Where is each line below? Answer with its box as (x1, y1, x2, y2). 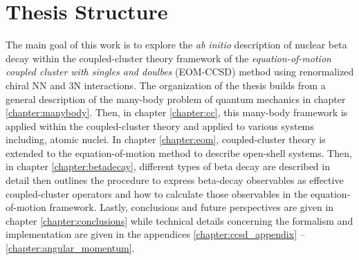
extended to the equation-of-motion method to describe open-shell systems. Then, (6, 145, 352, 160)
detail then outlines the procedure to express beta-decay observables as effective (6, 173, 344, 187)
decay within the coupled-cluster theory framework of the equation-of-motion (6, 50, 331, 65)
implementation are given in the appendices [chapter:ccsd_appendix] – (6, 227, 305, 241)
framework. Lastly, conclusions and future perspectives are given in (49, 200, 334, 214)
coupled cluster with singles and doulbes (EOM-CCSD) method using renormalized (6, 64, 354, 79)
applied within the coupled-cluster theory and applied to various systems (6, 118, 314, 133)
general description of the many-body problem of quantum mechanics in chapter (6, 91, 346, 106)
